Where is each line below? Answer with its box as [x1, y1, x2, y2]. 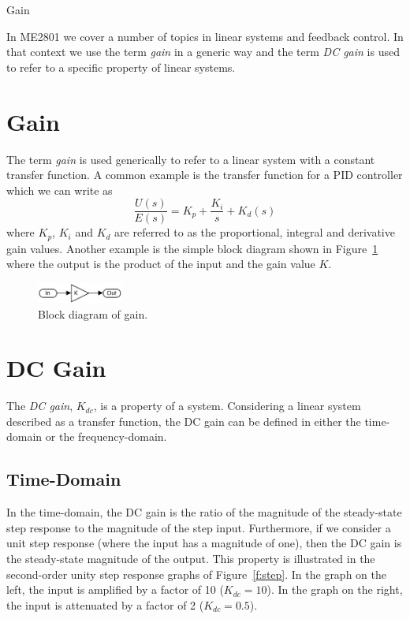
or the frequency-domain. [45, 428, 167, 445]
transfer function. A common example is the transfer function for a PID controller [6, 166, 403, 183]
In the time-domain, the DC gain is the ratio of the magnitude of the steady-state [6, 504, 402, 520]
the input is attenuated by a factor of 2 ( [6, 596, 204, 613]
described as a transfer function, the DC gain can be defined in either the [6, 412, 361, 429]
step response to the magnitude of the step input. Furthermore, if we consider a [6, 519, 391, 535]
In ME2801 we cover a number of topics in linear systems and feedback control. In [6, 28, 404, 44]
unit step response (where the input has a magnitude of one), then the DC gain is [6, 535, 402, 551]
